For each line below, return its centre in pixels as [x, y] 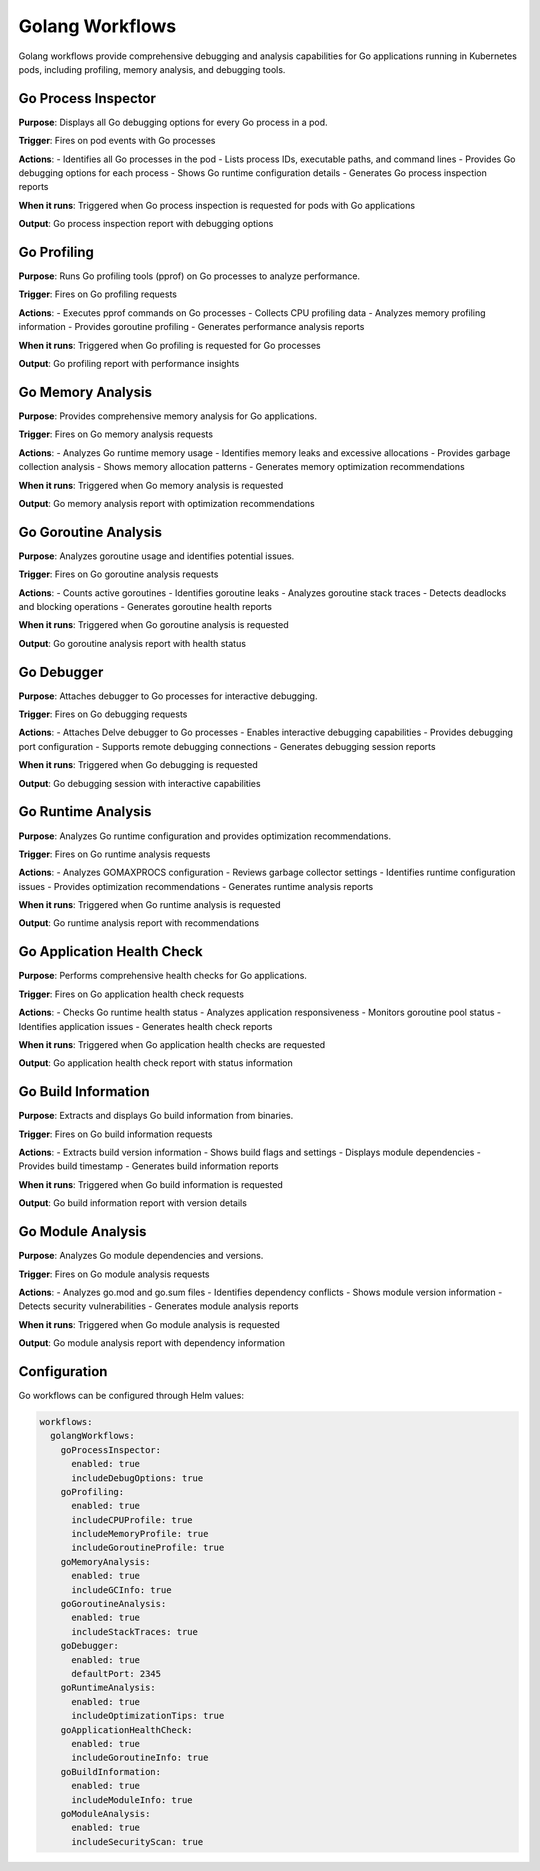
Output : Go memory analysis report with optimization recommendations [166, 503]
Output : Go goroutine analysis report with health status [132, 643]
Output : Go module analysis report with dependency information [151, 1343]
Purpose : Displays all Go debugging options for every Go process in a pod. [173, 122]
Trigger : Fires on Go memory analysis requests [116, 434]
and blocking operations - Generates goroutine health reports [145, 606]
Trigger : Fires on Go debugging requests [103, 714]
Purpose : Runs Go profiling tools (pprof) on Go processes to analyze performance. [189, 276]
